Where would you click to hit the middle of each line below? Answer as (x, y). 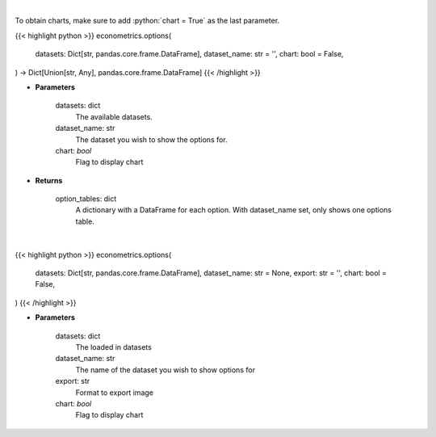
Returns (49, 180)
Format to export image (114, 393)
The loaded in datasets (114, 347)
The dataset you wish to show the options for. (151, 139)
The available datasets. (114, 116)
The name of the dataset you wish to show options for (166, 370)
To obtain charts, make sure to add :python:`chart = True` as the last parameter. (147, 21)
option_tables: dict (86, 199)
